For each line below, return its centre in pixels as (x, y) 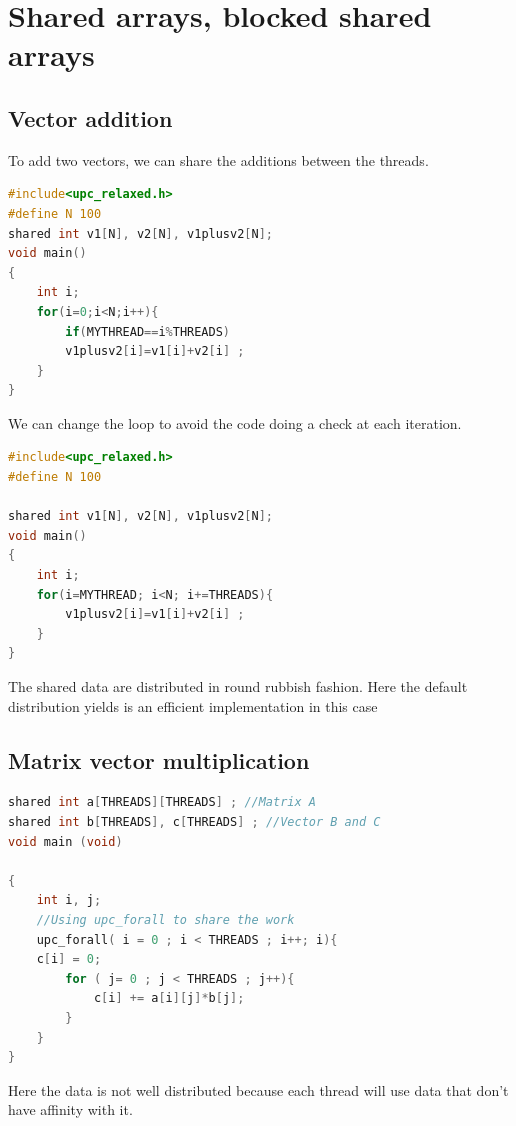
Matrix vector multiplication (159, 759)
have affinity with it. (70, 1109)
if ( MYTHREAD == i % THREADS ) (148, 331)
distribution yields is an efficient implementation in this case (193, 705)
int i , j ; (69, 900)
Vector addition (90, 117)
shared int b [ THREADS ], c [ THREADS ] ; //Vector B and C (194, 822)
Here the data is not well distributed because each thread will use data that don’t (258, 1089)
